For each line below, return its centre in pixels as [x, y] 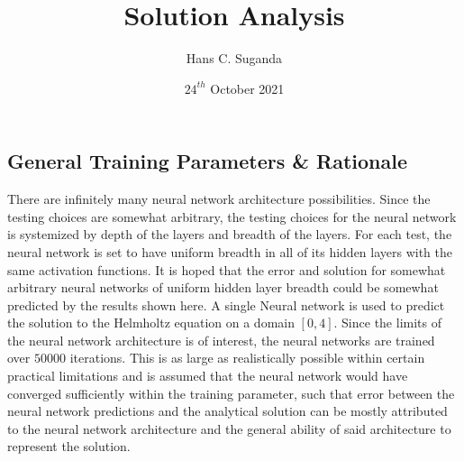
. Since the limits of [387, 323]
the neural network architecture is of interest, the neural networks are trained [221, 340]
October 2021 [247, 88]
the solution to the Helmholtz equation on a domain [151, 323]
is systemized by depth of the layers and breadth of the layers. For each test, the [230, 234]
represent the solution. [69, 446]
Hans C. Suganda [234, 58]
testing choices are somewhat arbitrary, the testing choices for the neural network [232, 216]
